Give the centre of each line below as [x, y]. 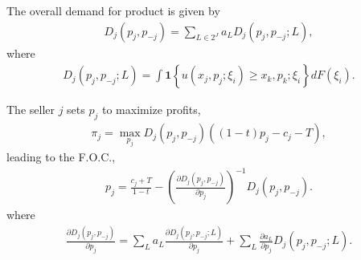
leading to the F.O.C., [61, 157]
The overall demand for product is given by [113, 10]
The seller [31, 110]
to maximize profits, [152, 110]
